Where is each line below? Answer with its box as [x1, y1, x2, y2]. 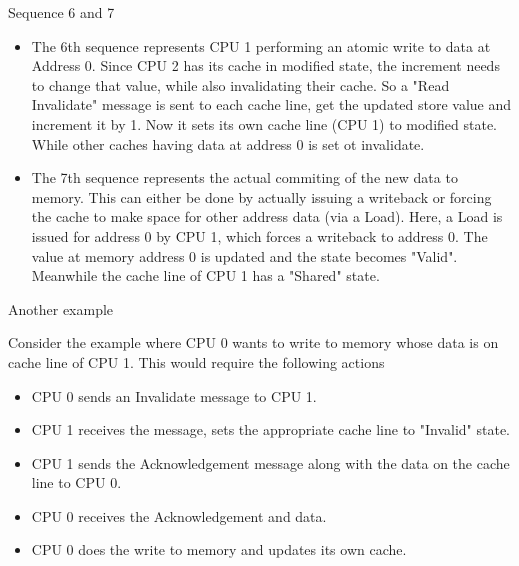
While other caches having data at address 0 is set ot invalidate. [31, 133, 425, 154]
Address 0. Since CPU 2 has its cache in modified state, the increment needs [31, 55, 500, 76]
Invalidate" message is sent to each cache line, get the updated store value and [31, 94, 512, 115]
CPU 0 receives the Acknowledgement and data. [31, 505, 327, 526]
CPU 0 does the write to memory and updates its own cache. [31, 539, 407, 560]
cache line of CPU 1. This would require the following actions [8, 351, 385, 372]
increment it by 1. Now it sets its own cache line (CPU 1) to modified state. [31, 113, 497, 134]
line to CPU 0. [31, 472, 122, 493]
